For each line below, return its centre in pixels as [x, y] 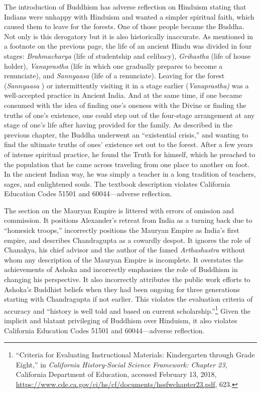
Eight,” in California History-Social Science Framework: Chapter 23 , [121, 364]
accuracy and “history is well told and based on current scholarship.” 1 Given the [127, 310]
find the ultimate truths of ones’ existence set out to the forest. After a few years [129, 144]
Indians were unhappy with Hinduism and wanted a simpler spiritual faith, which [129, 16]
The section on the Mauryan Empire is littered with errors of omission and [119, 210]
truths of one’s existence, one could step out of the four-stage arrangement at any [129, 115]
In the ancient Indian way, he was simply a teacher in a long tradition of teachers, [130, 174]
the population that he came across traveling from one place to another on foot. [127, 164]
